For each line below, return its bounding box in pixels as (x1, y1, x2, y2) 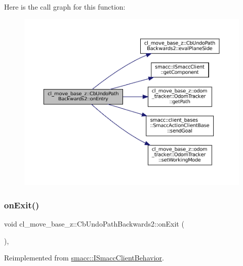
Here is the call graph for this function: (4, 2, 126, 12)
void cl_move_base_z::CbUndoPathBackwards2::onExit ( (4, 218, 184, 229)
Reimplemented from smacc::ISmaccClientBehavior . (4, 252, 164, 263)
